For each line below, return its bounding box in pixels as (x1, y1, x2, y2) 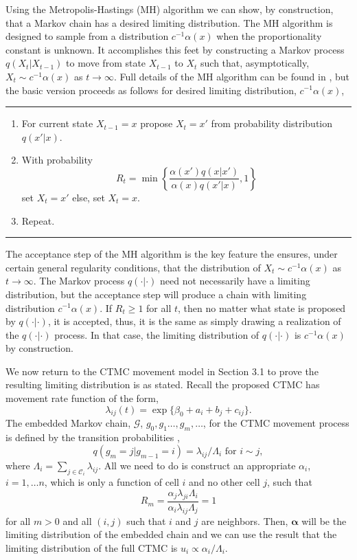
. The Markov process (33, 273, 125, 288)
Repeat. (21, 213, 55, 227)
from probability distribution (211, 116, 333, 131)
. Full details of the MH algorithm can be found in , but (113, 69, 349, 83)
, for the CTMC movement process (203, 416, 349, 430)
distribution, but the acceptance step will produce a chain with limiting (5, 287, 307, 301)
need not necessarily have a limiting (160, 273, 310, 288)
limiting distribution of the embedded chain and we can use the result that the (5, 527, 337, 541)
